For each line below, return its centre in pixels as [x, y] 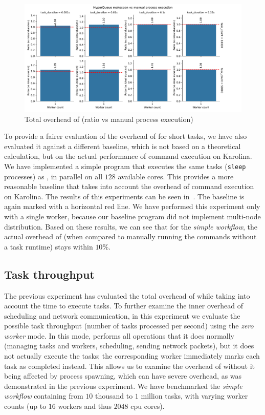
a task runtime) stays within [49, 246]
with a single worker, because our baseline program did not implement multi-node [132, 216]
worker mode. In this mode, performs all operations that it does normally [119, 335]
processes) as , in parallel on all [53, 176]
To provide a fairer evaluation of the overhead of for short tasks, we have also [126, 136]
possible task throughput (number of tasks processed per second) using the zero [129, 326]
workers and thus [85, 406]
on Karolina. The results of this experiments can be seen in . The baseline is [124, 196]
